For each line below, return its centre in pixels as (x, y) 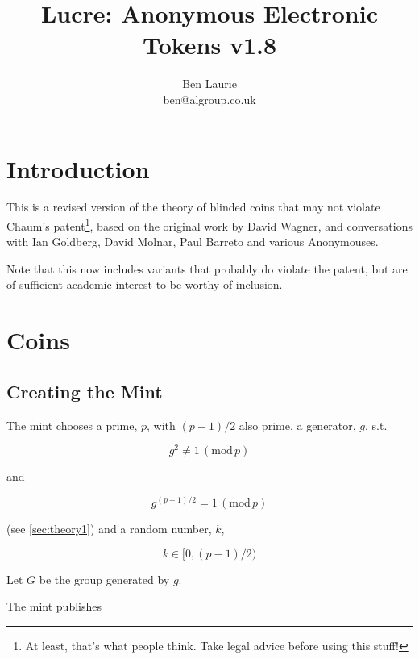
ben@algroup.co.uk (209, 99)
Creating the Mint (85, 391)
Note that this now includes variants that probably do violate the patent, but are (207, 268)
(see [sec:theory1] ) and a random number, (109, 528)
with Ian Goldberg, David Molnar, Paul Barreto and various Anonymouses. (193, 242)
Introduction (78, 168)
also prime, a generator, (297, 425)
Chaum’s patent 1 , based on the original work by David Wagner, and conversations (209, 225)
